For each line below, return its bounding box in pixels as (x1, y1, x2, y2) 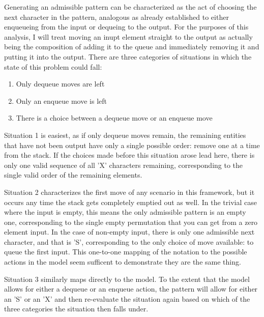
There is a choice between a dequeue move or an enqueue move (16, 112, 213, 123)
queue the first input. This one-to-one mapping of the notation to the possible (4, 246, 247, 257)
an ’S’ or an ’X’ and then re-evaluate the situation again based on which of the (4, 293, 250, 304)
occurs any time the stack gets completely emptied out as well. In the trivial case (4, 196, 257, 207)
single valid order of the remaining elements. (4, 169, 142, 180)
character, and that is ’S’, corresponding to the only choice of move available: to (4, 236, 254, 247)
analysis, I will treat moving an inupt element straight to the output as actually (4, 31, 253, 42)
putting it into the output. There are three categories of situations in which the (4, 51, 252, 62)
